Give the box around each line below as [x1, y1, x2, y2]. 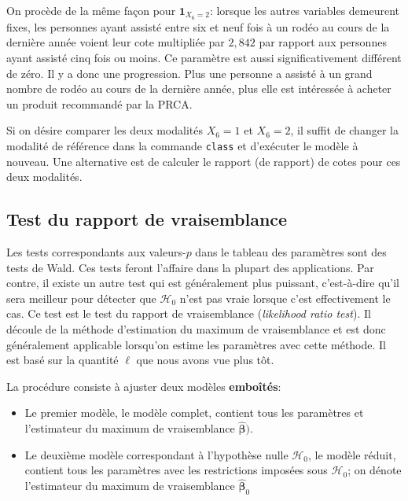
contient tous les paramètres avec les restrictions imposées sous [24, 462, 328, 478]
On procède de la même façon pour [6, 2, 176, 18]
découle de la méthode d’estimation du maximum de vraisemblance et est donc [6, 321, 386, 337]
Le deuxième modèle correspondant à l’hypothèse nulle [24, 446, 289, 462]
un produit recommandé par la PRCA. [6, 95, 193, 112]
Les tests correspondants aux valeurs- [6, 244, 186, 260]
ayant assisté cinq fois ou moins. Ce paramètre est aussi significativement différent [6, 50, 402, 66]
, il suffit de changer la [290, 122, 399, 138]
